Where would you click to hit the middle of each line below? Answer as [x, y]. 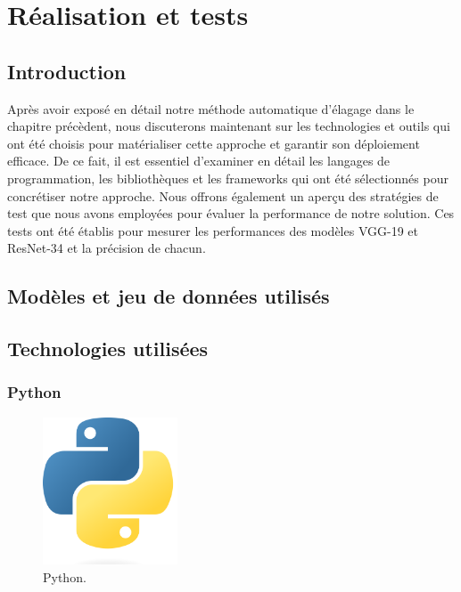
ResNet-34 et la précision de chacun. [107, 248]
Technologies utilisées [108, 349]
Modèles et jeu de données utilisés [169, 296]
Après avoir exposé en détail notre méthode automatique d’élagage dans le [211, 108]
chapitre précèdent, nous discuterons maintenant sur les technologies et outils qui [229, 126]
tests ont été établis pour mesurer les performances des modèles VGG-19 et [213, 230]
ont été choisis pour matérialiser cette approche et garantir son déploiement [214, 143]
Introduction [67, 71]
